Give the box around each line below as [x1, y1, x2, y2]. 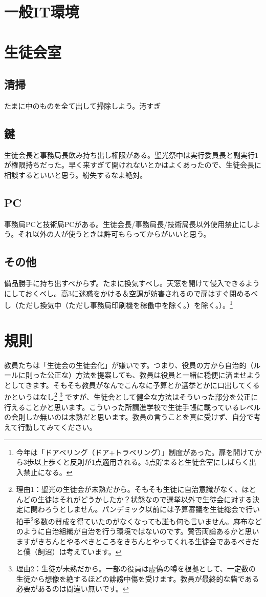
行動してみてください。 [18, 421, 97, 432]
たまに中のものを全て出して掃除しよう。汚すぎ [4, 100, 161, 111]
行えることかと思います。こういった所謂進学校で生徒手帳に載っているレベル [4, 401, 261, 412]
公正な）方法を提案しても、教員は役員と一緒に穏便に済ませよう [47, 369, 261, 380]
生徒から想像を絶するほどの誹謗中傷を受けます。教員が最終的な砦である [16, 573, 259, 584]
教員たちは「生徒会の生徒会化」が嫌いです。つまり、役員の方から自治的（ [4, 359, 254, 370]
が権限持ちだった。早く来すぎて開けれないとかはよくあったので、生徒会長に [4, 159, 261, 170]
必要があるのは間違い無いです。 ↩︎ [16, 583, 129, 594]
